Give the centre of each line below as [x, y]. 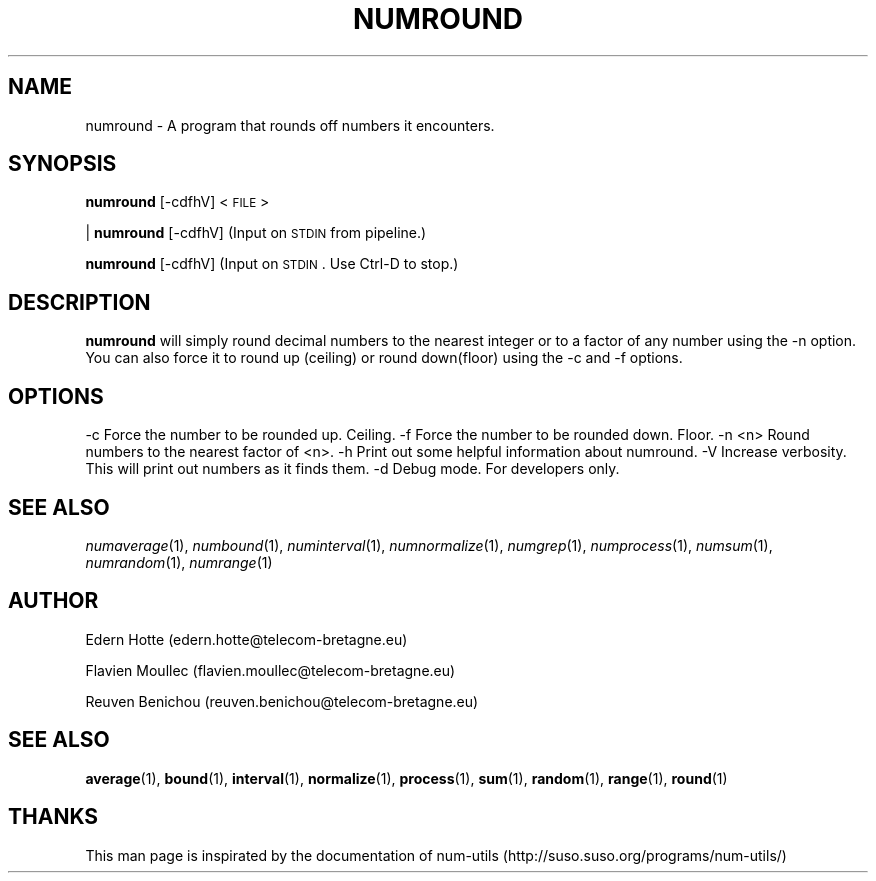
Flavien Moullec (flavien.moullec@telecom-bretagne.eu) [270, 670]
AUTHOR [53, 601]
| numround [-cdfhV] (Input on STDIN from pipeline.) [256, 233]
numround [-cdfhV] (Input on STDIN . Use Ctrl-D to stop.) [272, 264]
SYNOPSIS [62, 164]
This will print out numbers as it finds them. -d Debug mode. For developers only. [352, 469]
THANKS [53, 817]
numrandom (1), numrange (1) [179, 562]
